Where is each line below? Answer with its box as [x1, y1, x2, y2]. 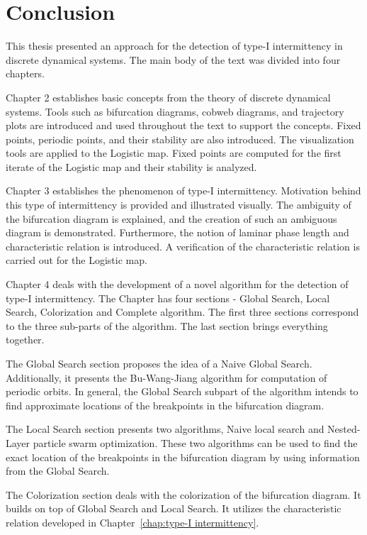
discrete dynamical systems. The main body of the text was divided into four [6, 52, 341, 67]
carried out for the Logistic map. [6, 253, 147, 267]
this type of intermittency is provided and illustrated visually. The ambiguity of [6, 197, 351, 212]
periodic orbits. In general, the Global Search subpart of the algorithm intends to [6, 384, 358, 399]
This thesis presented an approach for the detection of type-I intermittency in [6, 38, 343, 53]
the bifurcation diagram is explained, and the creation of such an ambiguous [6, 211, 337, 226]
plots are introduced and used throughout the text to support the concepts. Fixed [6, 118, 361, 133]
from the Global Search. [6, 463, 110, 478]
